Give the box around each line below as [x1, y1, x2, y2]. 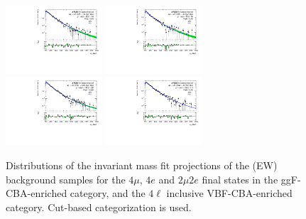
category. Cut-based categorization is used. [6, 199, 192, 214]
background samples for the [6, 171, 126, 186]
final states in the [202, 171, 278, 186]
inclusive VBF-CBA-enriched [166, 186, 293, 201]
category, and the [70, 186, 146, 201]
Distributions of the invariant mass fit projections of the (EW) [6, 157, 278, 172]
